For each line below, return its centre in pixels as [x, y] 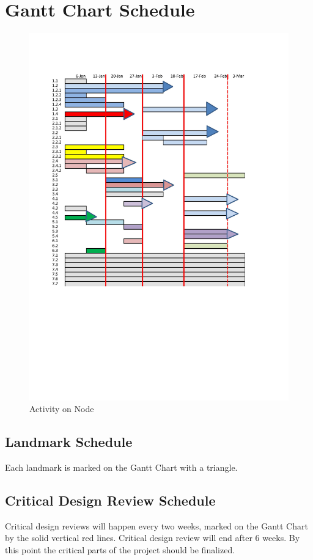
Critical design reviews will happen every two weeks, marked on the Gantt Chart [156, 525]
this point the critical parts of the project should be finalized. [120, 550]
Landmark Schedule [69, 442]
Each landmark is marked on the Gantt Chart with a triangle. [121, 467]
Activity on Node [62, 409]
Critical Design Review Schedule [110, 500]
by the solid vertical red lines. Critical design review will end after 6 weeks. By [153, 538]
